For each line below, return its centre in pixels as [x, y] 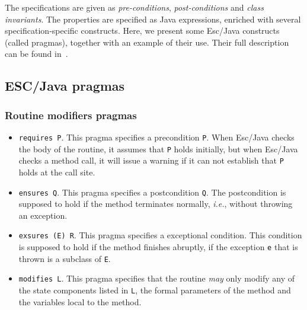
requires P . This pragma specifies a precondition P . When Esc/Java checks [156, 137]
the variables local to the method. [80, 301]
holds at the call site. [57, 172]
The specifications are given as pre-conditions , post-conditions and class [134, 7]
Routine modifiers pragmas [71, 115]
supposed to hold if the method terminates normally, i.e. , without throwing [156, 204]
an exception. [43, 215]
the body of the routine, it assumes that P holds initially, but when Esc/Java [158, 148]
